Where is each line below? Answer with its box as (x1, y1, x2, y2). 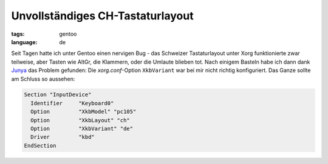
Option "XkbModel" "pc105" (30, 108, 137, 115)
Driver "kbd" (30, 134, 95, 140)
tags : (11, 30, 25, 38)
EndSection (24, 142, 56, 149)
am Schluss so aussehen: (11, 75, 75, 82)
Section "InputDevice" (24, 91, 92, 98)
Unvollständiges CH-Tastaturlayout (11, 9, 194, 22)
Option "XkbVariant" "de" (30, 125, 134, 133)
